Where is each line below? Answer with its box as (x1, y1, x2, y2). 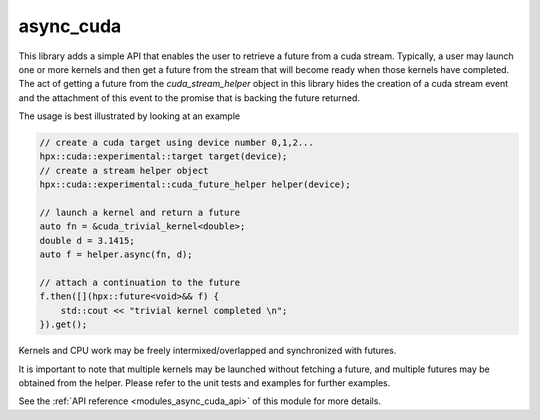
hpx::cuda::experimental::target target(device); (39, 151, 288, 162)
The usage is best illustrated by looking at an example (18, 110, 240, 122)
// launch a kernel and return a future (39, 207, 240, 219)
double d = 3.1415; (39, 235, 135, 246)
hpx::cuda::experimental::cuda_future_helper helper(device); (39, 179, 351, 190)
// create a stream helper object (39, 165, 209, 176)
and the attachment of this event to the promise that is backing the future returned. (18, 91, 360, 104)
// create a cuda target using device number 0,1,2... (39, 137, 314, 149)
